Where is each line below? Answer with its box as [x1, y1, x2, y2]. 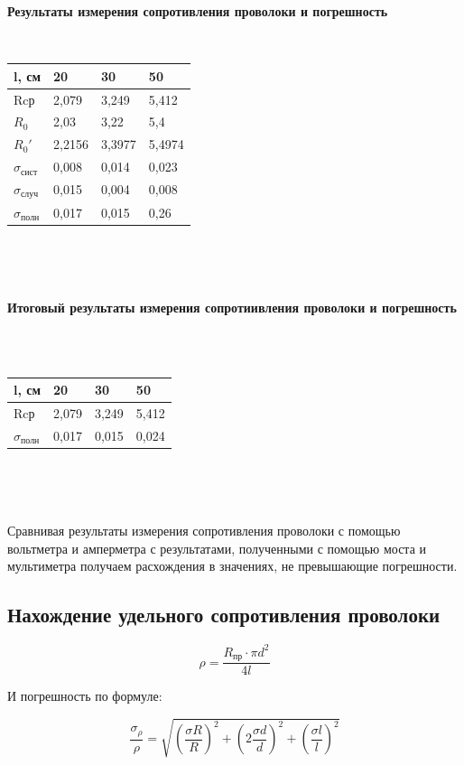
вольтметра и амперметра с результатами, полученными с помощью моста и [7, 538, 427, 557]
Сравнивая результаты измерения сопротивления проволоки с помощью [7, 521, 401, 540]
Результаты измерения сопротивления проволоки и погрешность [7, 2, 388, 20]
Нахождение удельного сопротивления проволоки [7, 601, 441, 629]
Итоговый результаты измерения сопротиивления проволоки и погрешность [7, 297, 457, 316]
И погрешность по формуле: [7, 686, 162, 705]
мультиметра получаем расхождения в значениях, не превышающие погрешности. [7, 556, 458, 575]
